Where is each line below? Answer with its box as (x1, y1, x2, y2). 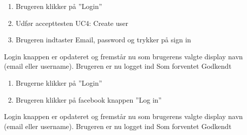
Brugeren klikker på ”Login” (15, 1, 102, 11)
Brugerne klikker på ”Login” (15, 77, 102, 88)
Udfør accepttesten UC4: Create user (15, 17, 128, 28)
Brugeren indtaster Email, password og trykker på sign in (15, 34, 191, 45)
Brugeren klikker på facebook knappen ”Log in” (15, 94, 162, 105)
